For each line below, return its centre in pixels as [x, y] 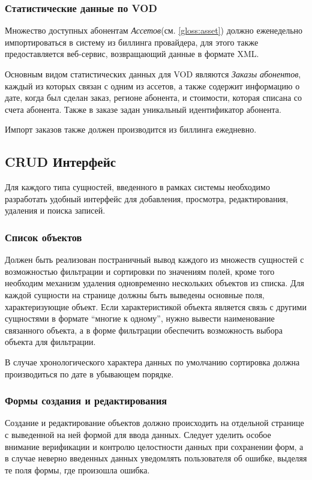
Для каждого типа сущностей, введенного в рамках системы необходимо [137, 187]
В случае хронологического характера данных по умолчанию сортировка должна [152, 361]
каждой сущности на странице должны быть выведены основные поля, [135, 294]
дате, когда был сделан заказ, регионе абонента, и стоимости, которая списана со [154, 97]
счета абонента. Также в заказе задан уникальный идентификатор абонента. [143, 109]
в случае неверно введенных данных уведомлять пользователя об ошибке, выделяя [156, 458]
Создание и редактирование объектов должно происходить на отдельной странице [154, 423]
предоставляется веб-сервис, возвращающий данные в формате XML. [132, 54]
